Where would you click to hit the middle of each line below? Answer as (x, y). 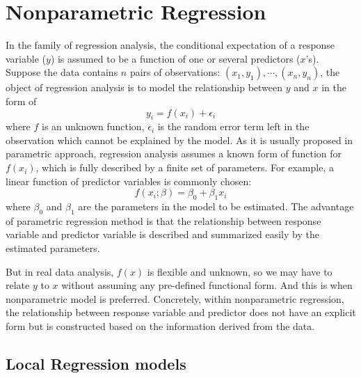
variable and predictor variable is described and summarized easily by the (162, 234)
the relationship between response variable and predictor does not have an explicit (181, 312)
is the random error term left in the (233, 126)
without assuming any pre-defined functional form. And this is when (207, 285)
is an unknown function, (93, 126)
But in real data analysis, (60, 271)
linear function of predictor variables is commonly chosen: (129, 181)
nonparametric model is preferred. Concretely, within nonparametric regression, (175, 298)
